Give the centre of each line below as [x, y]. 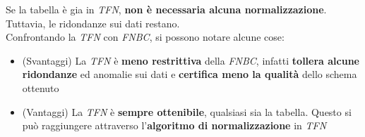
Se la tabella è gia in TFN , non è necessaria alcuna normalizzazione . [166, 9]
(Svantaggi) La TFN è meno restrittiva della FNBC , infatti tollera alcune [191, 60]
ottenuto [41, 87]
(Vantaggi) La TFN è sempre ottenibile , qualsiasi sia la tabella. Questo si [187, 111]
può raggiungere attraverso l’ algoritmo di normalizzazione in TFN [174, 125]
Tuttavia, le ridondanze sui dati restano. [93, 23]
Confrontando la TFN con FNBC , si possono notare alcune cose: [145, 37]
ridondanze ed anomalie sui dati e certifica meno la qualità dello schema [190, 74]
